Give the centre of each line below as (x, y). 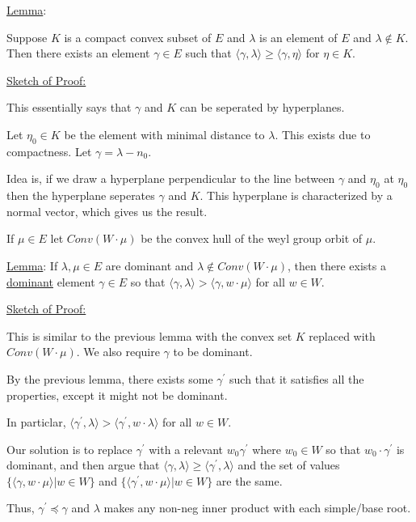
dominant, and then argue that (83, 465)
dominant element (51, 281)
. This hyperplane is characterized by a (296, 195)
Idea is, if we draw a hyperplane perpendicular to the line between (171, 178)
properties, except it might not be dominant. (117, 395)
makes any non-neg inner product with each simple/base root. (257, 508)
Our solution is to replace (69, 449)
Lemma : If (32, 265)
